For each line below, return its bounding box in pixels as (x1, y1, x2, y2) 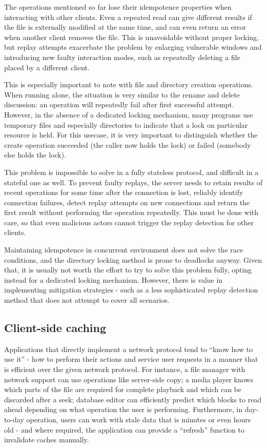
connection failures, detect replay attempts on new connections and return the (4, 197, 250, 207)
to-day (4, 414, 24, 424)
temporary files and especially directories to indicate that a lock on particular (4, 119, 248, 130)
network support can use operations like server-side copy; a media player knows (4, 374, 253, 384)
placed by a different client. (4, 62, 90, 72)
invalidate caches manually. (4, 434, 89, 445)
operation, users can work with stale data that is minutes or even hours (26, 414, 251, 424)
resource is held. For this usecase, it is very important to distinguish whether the (4, 129, 258, 140)
